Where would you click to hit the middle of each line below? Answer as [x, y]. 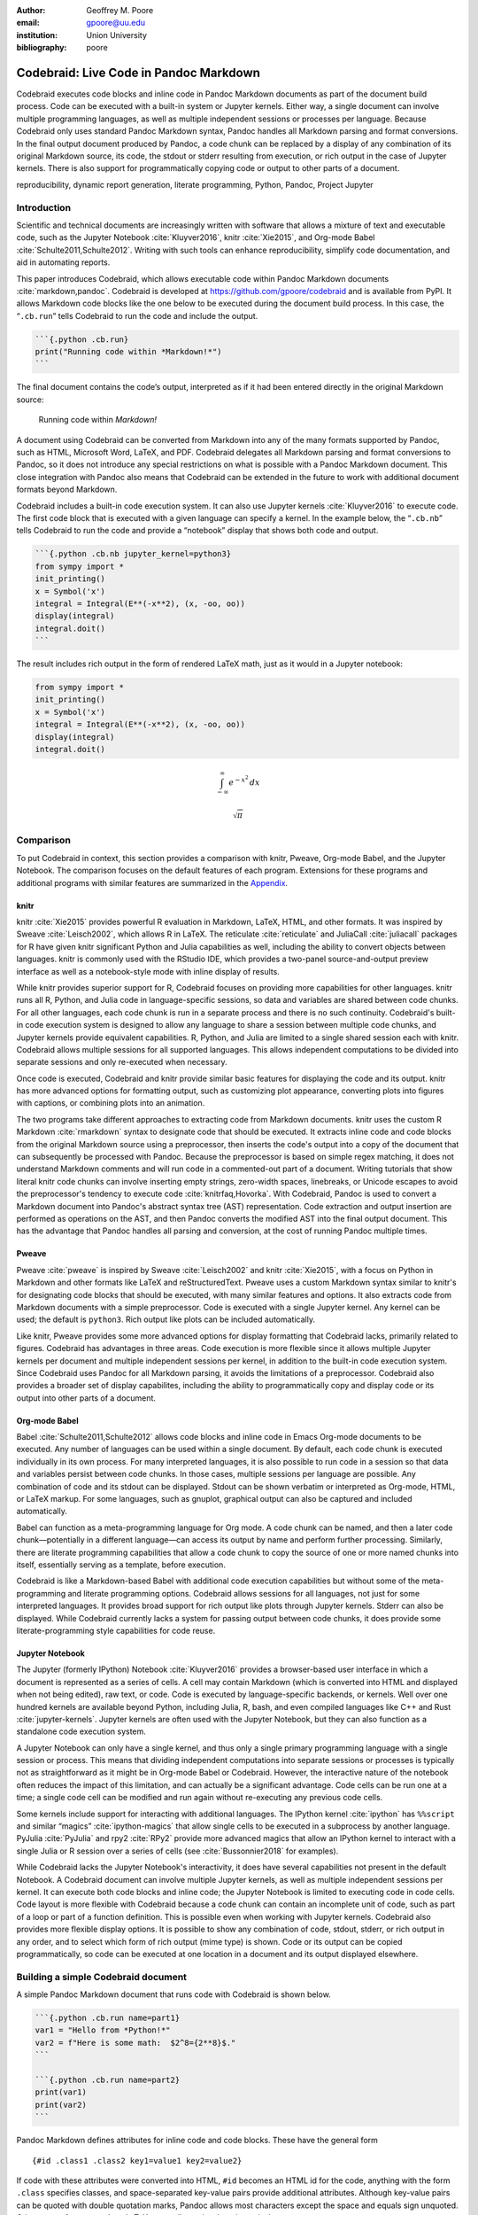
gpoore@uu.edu [116, 23]
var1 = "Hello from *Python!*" [103, 2030]
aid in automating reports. [63, 262]
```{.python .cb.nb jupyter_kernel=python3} [133, 554]
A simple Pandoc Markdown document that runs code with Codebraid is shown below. [173, 1994]
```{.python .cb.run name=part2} [108, 2080]
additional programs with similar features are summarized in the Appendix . [152, 882]
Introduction [43, 207]
